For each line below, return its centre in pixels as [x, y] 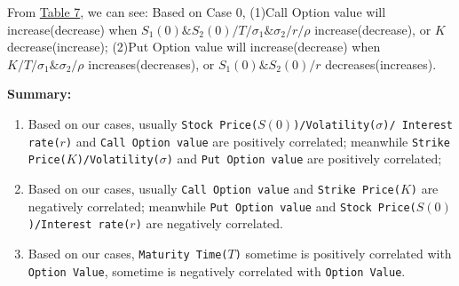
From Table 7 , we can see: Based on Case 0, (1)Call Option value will [197, 12]
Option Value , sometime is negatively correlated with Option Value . [217, 270]
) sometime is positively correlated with [343, 253]
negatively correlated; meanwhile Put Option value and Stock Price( [222, 206]
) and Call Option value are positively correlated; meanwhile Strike [257, 141]
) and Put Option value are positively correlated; [304, 159]
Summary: [40, 94]
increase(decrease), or [373, 29]
